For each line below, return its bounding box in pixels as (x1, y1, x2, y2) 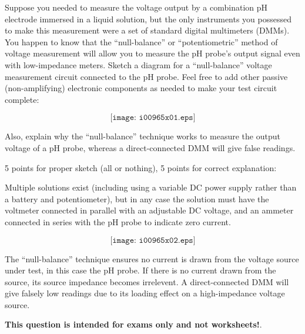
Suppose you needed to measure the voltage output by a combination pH (5, 1, 268, 13)
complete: (5, 93, 39, 105)
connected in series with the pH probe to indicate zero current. (5, 215, 231, 228)
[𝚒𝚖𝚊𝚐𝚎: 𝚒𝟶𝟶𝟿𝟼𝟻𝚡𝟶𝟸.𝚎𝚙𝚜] (110, 236, 196, 245)
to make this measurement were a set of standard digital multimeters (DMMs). (5, 24, 290, 36)
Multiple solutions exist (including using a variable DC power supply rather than (5, 181, 297, 193)
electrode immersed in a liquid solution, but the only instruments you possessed (5, 12, 292, 25)
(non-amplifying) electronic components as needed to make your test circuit (5, 82, 277, 94)
